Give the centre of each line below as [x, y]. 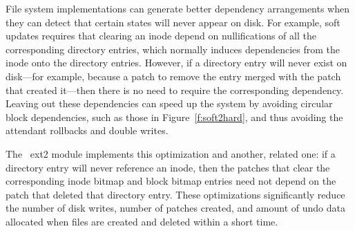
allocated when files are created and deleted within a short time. [142, 221]
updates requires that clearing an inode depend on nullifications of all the [161, 36]
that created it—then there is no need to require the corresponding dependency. [175, 90]
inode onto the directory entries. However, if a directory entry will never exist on [176, 63]
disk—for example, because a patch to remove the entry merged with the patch [173, 76]
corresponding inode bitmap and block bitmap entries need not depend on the [171, 181]
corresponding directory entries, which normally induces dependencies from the [173, 49]
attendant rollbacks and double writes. [87, 130]
